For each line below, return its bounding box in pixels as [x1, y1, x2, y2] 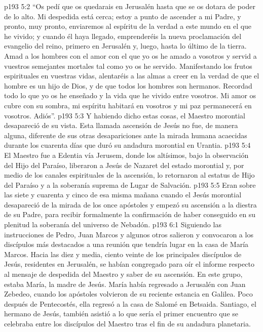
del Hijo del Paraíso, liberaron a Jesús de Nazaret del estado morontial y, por [4, 159, 244, 170]
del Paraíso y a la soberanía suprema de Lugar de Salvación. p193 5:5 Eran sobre [4, 179, 256, 190]
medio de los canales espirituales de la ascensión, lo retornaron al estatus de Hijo [4, 170, 255, 180]
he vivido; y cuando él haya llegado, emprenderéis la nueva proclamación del [4, 30, 242, 41]
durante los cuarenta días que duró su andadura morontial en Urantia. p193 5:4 [4, 140, 251, 150]
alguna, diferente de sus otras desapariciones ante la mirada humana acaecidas [4, 130, 247, 140]
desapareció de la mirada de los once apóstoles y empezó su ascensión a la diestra [4, 199, 257, 210]
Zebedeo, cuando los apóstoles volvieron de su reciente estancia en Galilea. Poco [4, 288, 253, 299]
